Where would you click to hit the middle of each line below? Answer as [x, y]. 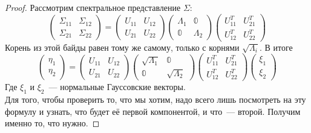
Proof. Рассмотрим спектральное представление [93, 7]
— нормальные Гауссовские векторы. [117, 87]
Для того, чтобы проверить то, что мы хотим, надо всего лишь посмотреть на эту [155, 99]
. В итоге [276, 47]
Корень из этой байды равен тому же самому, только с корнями [122, 47]
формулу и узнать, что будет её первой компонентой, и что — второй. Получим [153, 111]
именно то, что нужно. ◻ [52, 123]
